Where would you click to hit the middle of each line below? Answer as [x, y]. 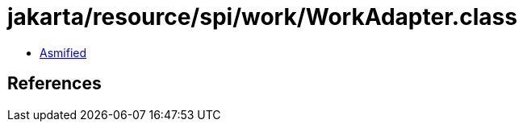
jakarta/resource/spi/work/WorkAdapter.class [262, 17]
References [54, 84]
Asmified [63, 52]
